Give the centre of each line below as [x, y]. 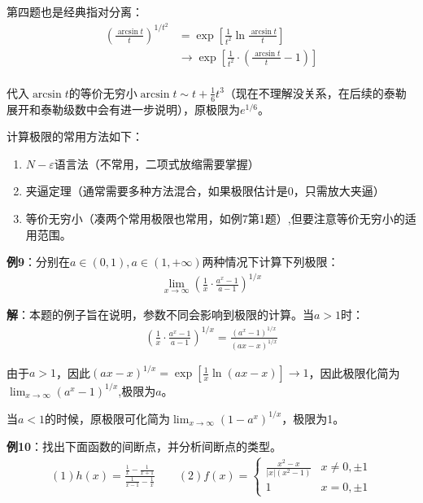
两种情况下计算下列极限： [270, 262]
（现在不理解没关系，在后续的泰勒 [315, 92]
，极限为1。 [313, 418]
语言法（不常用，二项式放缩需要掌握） [157, 163]
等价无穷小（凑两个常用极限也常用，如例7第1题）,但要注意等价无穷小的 [215, 218]
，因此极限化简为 [354, 372]
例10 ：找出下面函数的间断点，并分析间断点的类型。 [144, 446]
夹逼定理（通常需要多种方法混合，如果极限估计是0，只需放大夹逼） [205, 191]
